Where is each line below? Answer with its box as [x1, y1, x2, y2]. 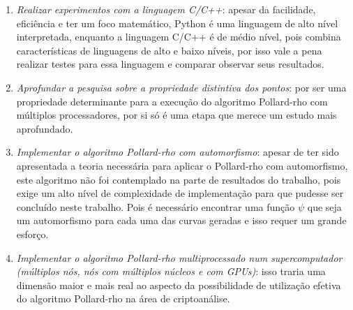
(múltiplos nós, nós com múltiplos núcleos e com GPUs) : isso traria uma [16, 264, 326, 279]
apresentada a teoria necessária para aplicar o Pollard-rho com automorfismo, [16, 158, 348, 172]
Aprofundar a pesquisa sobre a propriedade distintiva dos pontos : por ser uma [16, 80, 347, 94]
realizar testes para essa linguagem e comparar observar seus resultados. [16, 57, 324, 71]
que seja [307, 199, 342, 214]
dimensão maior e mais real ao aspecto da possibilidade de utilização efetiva [16, 277, 341, 292]
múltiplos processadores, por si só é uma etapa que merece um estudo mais [16, 108, 337, 122]
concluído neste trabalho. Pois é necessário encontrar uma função [16, 199, 295, 214]
